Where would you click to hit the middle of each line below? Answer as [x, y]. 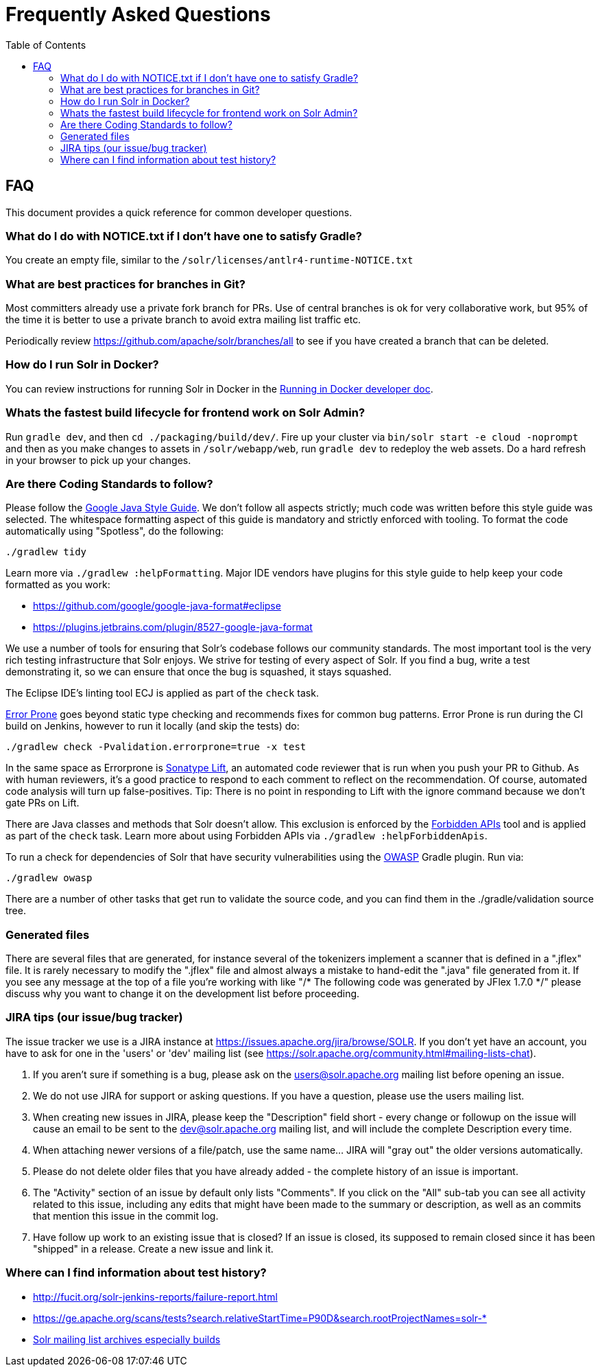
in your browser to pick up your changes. [98, 460]
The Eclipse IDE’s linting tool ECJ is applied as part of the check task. [162, 693]
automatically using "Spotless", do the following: [115, 531]
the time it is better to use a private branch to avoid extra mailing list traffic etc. [183, 320]
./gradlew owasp [49, 878]
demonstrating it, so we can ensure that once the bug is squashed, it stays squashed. [199, 672]
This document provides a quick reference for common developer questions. [179, 212]
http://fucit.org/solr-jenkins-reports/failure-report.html [155, 1297]
